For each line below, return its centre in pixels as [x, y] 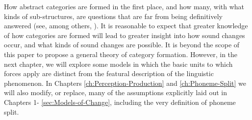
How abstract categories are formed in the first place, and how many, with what [124, 6]
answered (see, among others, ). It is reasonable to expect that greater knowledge [126, 26]
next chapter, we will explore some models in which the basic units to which [118, 64]
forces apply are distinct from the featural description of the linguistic [109, 73]
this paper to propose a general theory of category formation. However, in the [121, 54]
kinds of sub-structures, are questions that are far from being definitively [113, 16]
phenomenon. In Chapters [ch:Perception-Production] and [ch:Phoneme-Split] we [125, 83]
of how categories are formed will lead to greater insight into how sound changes [125, 35]
